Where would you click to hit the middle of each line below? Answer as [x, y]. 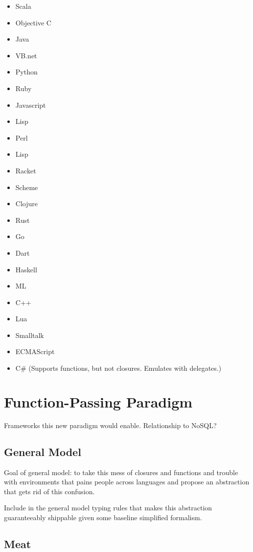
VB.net [26, 55]
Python [26, 72]
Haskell [26, 269]
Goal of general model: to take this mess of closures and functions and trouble [121, 472]
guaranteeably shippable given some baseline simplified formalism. [103, 517]
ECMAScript [35, 351]
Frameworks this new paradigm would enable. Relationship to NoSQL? [110, 425]
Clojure [26, 204]
